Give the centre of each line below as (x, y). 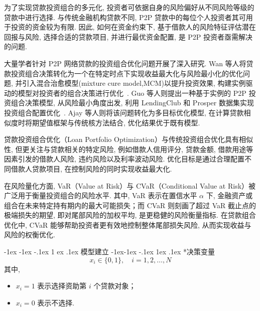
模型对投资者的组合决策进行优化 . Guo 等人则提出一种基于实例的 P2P (132, 93)
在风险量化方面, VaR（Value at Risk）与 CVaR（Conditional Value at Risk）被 (130, 185)
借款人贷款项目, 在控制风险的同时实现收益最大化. (91, 168)
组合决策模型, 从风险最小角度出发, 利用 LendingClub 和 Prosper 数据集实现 (132, 103)
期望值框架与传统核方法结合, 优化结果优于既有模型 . (116, 122)
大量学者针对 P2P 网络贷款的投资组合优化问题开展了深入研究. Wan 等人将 (125, 63)
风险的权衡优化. (30, 235)
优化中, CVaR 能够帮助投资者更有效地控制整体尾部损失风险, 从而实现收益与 (128, 224)
